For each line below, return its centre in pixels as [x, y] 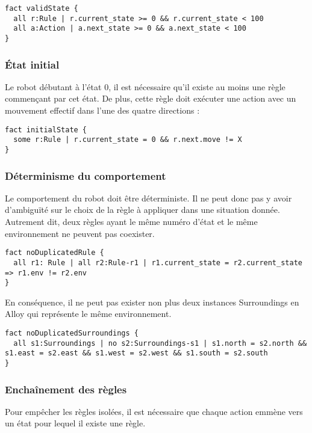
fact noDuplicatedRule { [55, 253]
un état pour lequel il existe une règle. [75, 423]
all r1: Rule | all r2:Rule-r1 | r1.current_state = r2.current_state [158, 263]
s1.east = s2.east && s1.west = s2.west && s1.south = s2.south [136, 353]
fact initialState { [46, 130]
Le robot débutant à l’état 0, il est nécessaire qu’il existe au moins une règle [145, 86]
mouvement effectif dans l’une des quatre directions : [102, 110]
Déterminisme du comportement [86, 175]
